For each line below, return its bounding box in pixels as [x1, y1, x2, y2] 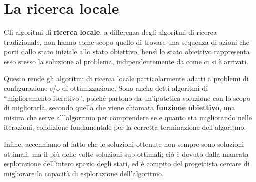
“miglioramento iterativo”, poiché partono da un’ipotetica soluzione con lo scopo [4, 92, 251, 103]
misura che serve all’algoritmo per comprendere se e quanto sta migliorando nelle [4, 112, 252, 122]
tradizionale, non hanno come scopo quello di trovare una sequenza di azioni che [4, 36, 250, 47]
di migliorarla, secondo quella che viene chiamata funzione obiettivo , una [4, 102, 235, 113]
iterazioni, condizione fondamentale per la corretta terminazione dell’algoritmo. [4, 122, 246, 132]
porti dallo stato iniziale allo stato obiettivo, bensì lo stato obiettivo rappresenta [4, 46, 250, 57]
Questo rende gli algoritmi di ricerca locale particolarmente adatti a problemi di [4, 73, 249, 83]
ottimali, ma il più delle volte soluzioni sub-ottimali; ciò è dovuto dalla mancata [4, 148, 249, 159]
